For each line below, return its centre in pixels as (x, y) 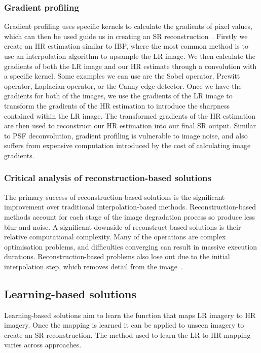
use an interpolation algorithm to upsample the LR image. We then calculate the (130, 56)
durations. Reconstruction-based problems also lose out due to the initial (117, 256)
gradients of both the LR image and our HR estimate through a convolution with (130, 66)
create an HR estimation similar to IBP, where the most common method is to (126, 46)
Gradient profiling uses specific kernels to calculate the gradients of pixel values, (128, 26)
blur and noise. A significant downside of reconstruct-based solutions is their (123, 226)
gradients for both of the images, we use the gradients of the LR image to (118, 96)
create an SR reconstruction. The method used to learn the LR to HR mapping (127, 334)
